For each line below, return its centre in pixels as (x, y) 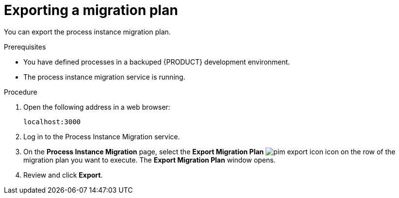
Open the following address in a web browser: (97, 107)
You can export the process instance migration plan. (87, 32)
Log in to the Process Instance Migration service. (102, 136)
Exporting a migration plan (91, 10)
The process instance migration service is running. (104, 77)
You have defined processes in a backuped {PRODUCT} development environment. (157, 62)
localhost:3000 (52, 122)
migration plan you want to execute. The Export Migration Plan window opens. (150, 160)
